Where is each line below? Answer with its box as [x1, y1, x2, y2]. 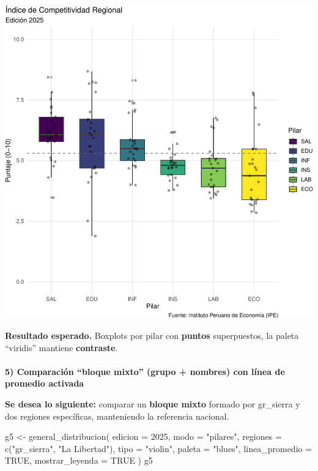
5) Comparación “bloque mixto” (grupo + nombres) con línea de [5, 365, 285, 377]
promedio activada [5, 377, 84, 390]
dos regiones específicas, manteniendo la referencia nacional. [5, 409, 229, 422]
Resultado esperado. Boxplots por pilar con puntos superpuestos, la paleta [5, 329, 299, 342]
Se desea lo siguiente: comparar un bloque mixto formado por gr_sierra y [5, 398, 300, 410]
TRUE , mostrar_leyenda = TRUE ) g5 [5, 454, 153, 467]
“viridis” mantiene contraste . [5, 341, 118, 354]
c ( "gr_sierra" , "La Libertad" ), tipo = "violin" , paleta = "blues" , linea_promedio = [5, 442, 312, 454]
